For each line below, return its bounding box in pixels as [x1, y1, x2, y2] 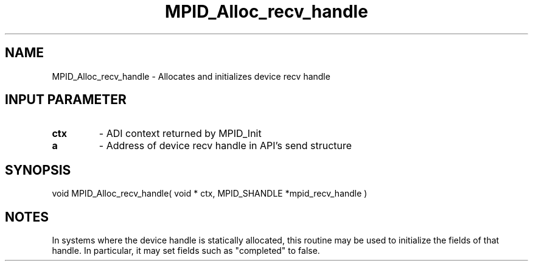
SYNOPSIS [5, 162, 71, 178]
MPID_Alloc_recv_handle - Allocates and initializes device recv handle [52, 71, 330, 82]
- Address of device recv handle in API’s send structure [99, 139, 352, 152]
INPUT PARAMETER [5, 92, 127, 108]
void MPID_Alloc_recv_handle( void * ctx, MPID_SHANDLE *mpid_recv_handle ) [52, 188, 368, 199]
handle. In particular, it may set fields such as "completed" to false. [52, 245, 320, 256]
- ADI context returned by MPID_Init [99, 127, 262, 140]
